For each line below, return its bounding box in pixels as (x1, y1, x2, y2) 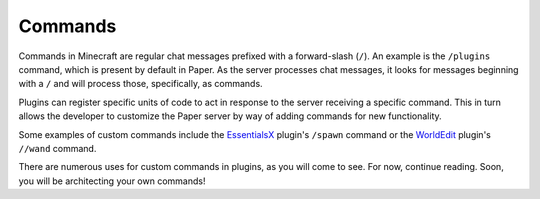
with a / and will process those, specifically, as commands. (18, 78, 264, 90)
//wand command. (18, 142, 97, 154)
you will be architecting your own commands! (18, 175, 206, 187)
